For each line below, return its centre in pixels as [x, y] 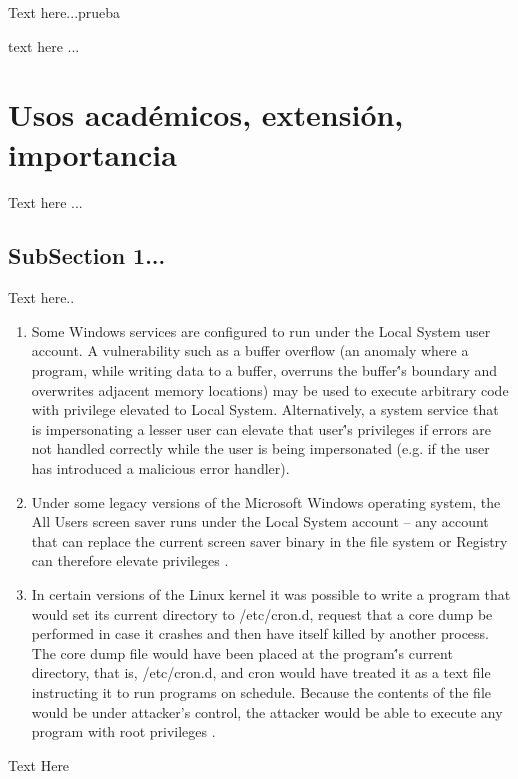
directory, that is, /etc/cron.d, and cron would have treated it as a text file [261, 672]
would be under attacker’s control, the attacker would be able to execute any [267, 711]
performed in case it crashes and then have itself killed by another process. [260, 633]
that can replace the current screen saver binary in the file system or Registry [269, 540]
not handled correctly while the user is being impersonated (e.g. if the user [260, 448]
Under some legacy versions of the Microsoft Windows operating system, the [266, 501]
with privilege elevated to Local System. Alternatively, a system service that [265, 409]
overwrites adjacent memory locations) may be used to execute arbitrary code [270, 389]
